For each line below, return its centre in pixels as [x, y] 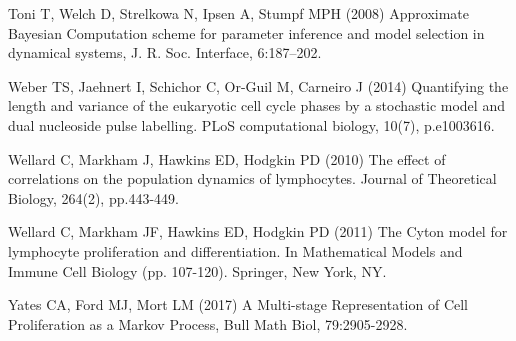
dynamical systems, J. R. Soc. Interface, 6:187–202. [165, 52]
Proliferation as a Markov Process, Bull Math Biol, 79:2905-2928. [208, 323]
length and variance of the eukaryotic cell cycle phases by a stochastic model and [256, 105]
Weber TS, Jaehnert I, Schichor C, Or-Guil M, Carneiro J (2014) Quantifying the [258, 85]
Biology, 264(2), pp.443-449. [93, 197]
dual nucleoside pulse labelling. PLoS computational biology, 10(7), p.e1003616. [251, 124]
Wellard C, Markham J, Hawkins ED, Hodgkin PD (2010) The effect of [227, 158]
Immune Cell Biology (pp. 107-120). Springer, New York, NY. [197, 270]
